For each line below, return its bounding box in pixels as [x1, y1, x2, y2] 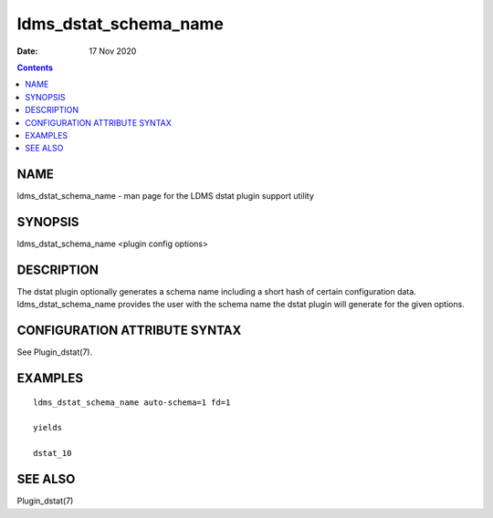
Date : [16, 46, 38, 57]
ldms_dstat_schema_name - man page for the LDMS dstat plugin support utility [16, 191, 315, 202]
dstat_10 [33, 448, 72, 459]
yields [33, 422, 63, 433]
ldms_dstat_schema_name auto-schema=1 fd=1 [33, 397, 231, 408]
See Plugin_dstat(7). [16, 347, 93, 357]
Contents [16, 62, 54, 73]
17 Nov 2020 [89, 46, 137, 57]
